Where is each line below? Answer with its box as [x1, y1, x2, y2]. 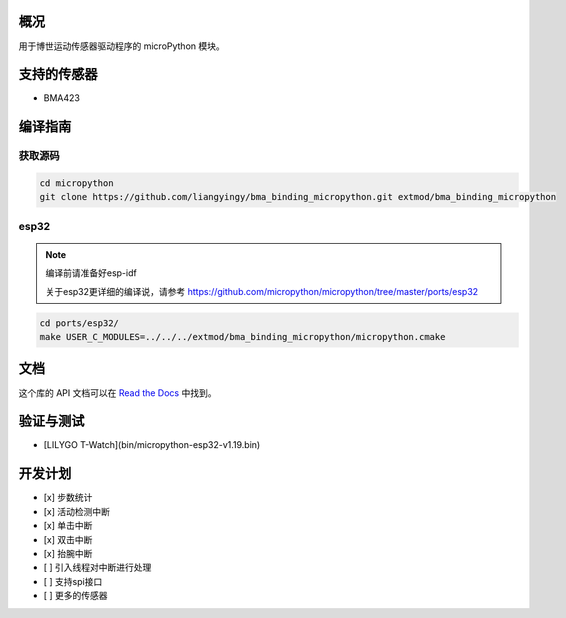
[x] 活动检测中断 [43, 505, 110, 517]
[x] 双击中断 [43, 533, 93, 545]
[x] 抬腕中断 [43, 547, 93, 559]
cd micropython [39, 177, 114, 189]
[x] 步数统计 [43, 491, 93, 504]
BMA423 [43, 92, 80, 104]
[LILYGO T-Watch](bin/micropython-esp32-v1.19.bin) [43, 439, 261, 451]
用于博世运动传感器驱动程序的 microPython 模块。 [18, 40, 225, 52]
